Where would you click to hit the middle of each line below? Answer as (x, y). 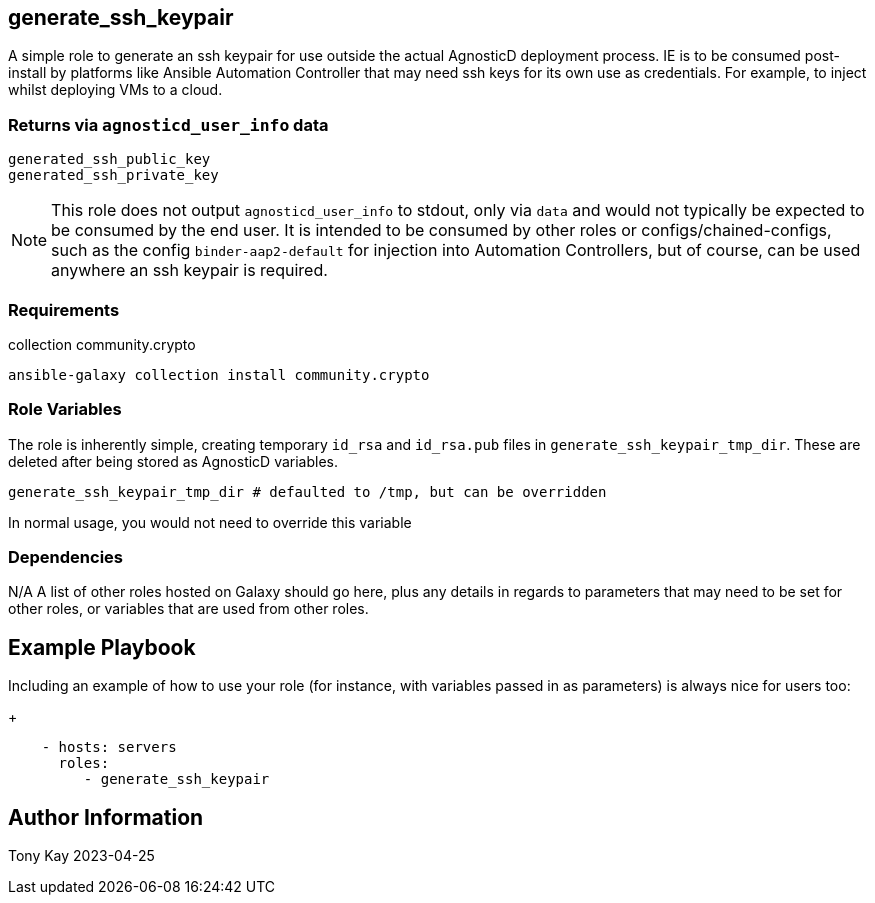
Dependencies (66, 557)
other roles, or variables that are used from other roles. (188, 609)
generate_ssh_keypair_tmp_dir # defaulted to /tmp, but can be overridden (307, 491)
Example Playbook (102, 647)
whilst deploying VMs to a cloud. (115, 90)
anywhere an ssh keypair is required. (189, 270)
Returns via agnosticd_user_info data (168, 124)
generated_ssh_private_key (113, 175)
